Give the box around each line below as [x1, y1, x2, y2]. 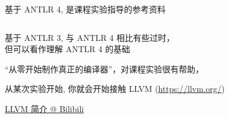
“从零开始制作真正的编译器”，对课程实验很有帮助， [5, 62, 204, 75]
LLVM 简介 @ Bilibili [5, 102, 84, 114]
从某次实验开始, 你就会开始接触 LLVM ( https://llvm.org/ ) [5, 82, 225, 95]
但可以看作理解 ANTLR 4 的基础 [5, 43, 131, 55]
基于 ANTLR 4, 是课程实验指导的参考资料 [5, 3, 166, 15]
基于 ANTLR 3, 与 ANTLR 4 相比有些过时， [5, 31, 175, 43]
